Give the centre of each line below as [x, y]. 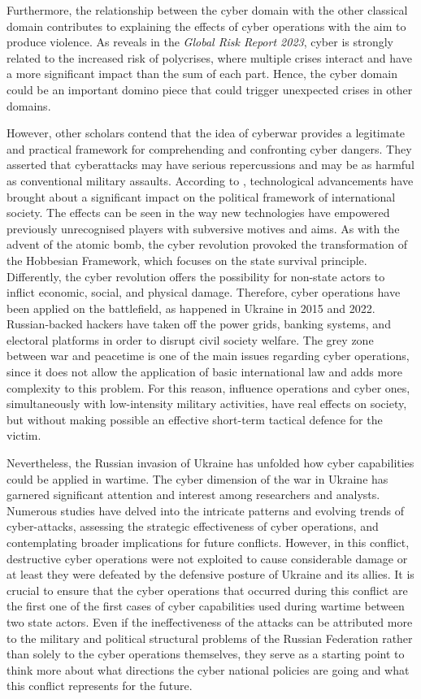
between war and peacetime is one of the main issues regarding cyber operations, [208, 356]
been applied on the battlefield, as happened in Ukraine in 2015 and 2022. [191, 308]
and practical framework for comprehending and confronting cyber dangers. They [209, 148]
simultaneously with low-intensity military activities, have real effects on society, [207, 404]
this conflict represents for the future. [100, 686]
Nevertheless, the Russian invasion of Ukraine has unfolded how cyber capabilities [210, 463]
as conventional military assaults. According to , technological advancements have [210, 180]
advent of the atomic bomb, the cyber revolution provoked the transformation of [207, 244]
